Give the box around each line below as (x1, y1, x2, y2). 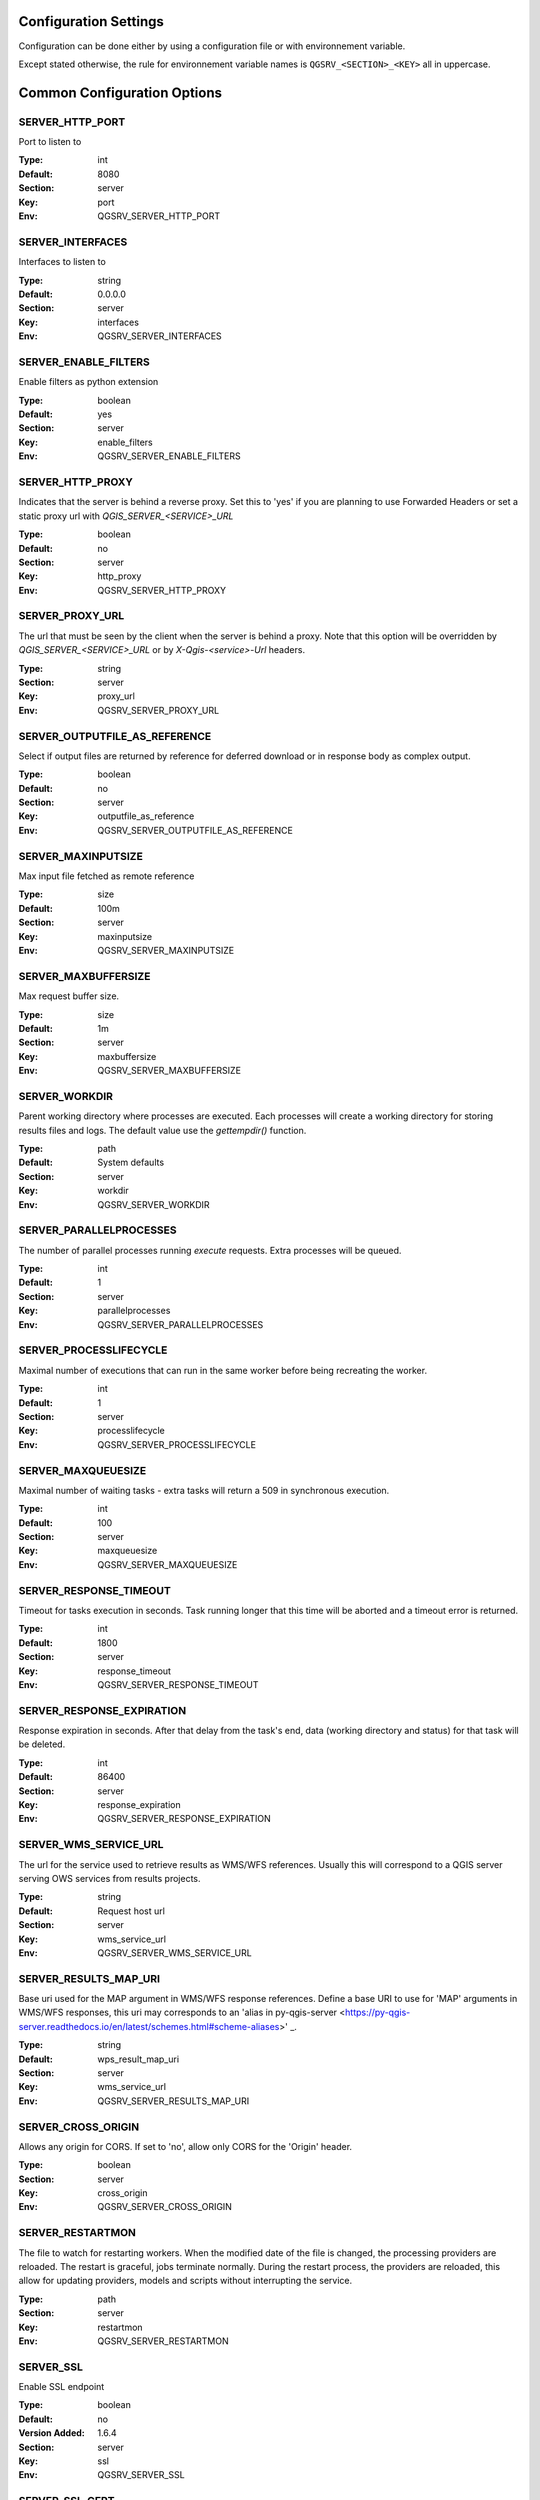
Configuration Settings (18, 13, 165, 30)
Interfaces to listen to (18, 256, 107, 268)
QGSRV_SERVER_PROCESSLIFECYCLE (97, 1438, 257, 1450)
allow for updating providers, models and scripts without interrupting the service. (18, 2275, 353, 2287)
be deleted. (18, 1738, 66, 1750)
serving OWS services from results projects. (18, 1872, 201, 1884)
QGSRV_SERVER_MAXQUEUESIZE (97, 1558, 238, 1570)
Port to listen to (18, 136, 82, 148)
